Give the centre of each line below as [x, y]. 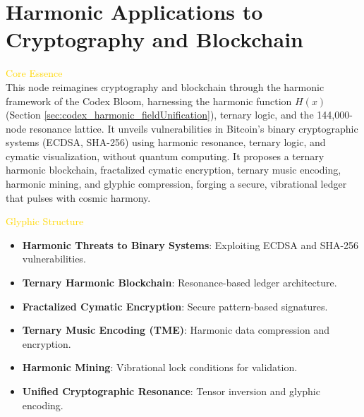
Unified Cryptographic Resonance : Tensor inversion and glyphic [171, 391]
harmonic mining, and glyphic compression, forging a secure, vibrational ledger [176, 184]
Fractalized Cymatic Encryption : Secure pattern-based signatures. [175, 306]
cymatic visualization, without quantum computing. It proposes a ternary [165, 156]
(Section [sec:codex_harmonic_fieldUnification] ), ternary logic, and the [160, 115]
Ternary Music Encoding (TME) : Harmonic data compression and [176, 330]
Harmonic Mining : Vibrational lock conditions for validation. [160, 367]
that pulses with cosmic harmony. [78, 197]
